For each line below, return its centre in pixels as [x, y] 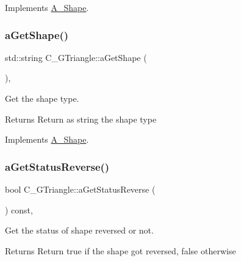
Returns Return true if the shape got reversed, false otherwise [120, 250]
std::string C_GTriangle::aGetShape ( [76, 57]
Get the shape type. [42, 98]
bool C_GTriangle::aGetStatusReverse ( [80, 189]
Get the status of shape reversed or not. [79, 230]
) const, [19, 209]
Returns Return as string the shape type [81, 119]
